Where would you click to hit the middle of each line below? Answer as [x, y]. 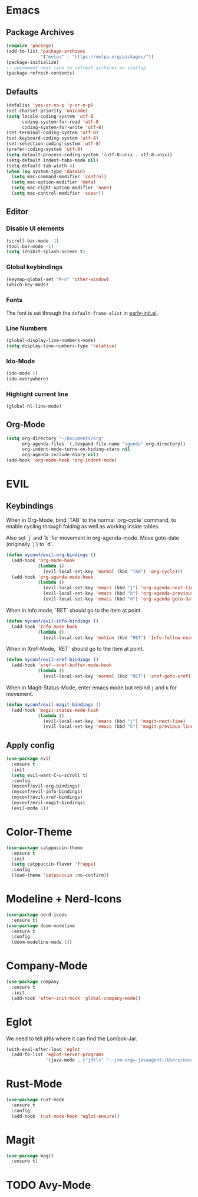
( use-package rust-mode [35, 1100]
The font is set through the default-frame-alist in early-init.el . [82, 313]
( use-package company [33, 982]
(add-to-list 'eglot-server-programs [58, 1055]
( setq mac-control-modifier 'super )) [58, 193]
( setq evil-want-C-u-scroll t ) [50, 775]
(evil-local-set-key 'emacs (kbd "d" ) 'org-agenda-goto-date [120, 599]
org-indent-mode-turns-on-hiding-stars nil [76, 449]
